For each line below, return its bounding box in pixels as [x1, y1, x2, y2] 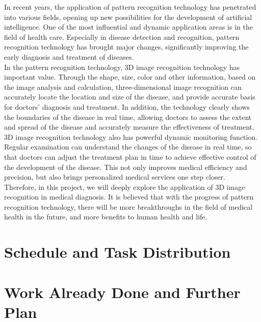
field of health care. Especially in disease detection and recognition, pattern [4, 31, 240, 42]
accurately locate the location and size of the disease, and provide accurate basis [4, 91, 255, 102]
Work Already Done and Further [4, 281, 241, 302]
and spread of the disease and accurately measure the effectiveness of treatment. [4, 121, 254, 132]
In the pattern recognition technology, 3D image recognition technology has [4, 61, 240, 72]
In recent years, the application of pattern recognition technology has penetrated [4, 2, 256, 12]
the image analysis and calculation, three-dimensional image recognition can [4, 81, 242, 92]
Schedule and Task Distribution [4, 241, 231, 262]
